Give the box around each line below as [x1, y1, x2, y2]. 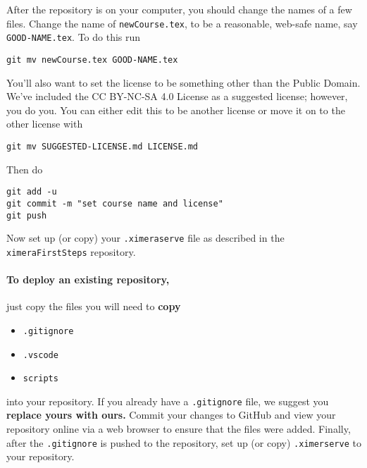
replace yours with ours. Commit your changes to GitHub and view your [6, 407, 336, 422]
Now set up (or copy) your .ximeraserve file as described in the [6, 230, 285, 245]
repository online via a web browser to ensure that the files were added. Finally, [6, 421, 351, 436]
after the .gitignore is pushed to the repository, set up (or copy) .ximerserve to [6, 435, 361, 450]
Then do [6, 161, 43, 176]
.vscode [23, 350, 58, 360]
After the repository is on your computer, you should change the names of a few [6, 2, 352, 16]
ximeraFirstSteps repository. [6, 244, 136, 259]
